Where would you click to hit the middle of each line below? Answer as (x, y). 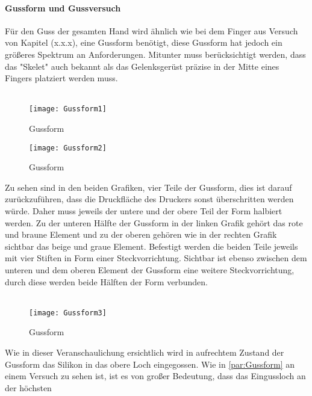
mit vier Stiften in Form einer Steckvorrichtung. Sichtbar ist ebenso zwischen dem (156, 258)
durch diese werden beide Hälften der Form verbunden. (106, 281)
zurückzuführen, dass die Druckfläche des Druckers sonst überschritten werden (149, 199)
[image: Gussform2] (68, 148)
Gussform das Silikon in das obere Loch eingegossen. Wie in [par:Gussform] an (150, 364)
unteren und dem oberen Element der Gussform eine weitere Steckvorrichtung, (150, 270)
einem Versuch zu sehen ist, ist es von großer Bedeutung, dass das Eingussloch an (155, 376)
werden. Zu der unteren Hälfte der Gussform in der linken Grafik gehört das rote (154, 222)
